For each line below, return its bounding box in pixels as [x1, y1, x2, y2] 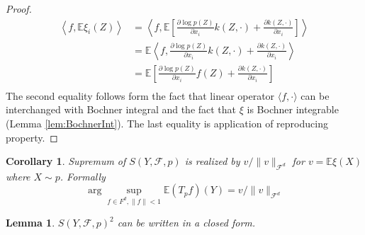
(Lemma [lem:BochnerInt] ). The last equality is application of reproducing [6, 115, 328, 130]
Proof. [6, 1, 32, 16]
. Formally [60, 168, 106, 183]
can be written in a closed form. [117, 215, 256, 230]
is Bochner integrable [247, 102, 339, 117]
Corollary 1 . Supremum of [6, 154, 126, 168]
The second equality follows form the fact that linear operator [6, 88, 275, 103]
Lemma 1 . [6, 215, 55, 230]
